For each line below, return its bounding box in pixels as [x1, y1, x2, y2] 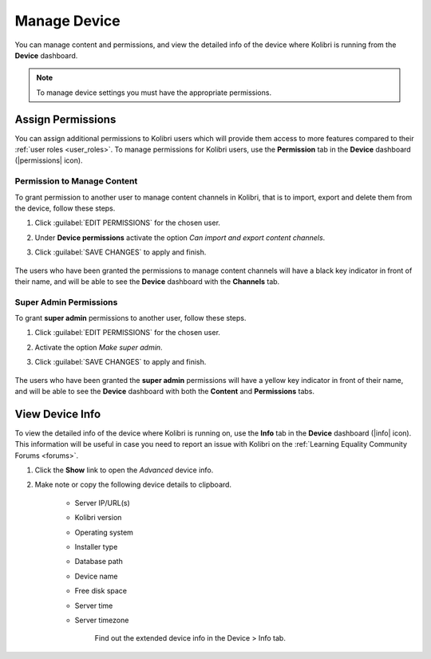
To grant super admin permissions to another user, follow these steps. [14, 314, 247, 323]
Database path [74, 557, 123, 566]
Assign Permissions [14, 112, 117, 126]
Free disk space [74, 586, 128, 596]
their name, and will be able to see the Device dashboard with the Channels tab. [14, 276, 280, 286]
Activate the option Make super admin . [34, 342, 163, 352]
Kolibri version [74, 513, 122, 523]
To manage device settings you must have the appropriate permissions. [36, 88, 271, 97]
